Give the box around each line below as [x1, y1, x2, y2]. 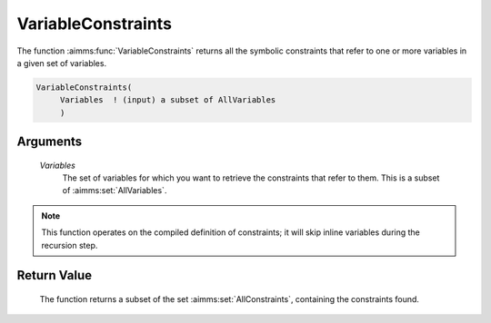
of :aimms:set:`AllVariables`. [62, 185, 167, 196]
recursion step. [41, 240, 98, 250]
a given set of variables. [16, 57, 107, 68]
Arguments [16, 134, 83, 150]
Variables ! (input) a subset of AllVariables [59, 95, 276, 105]
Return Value [16, 268, 93, 283]
